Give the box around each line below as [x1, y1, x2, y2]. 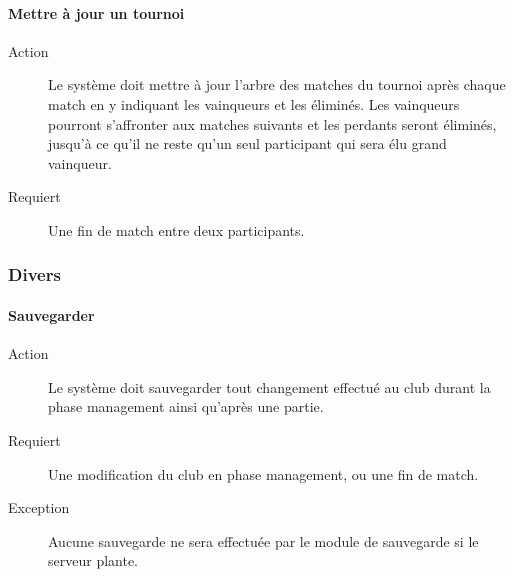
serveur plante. [48, 550, 139, 571]
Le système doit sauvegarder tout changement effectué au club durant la [48, 376, 491, 397]
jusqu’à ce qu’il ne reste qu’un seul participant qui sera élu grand [48, 133, 447, 154]
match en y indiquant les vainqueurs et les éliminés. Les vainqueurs [48, 93, 460, 114]
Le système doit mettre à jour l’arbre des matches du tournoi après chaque [48, 74, 506, 95]
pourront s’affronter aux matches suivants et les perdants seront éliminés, [48, 113, 497, 134]
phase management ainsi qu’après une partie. [48, 396, 324, 417]
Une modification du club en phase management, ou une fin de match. [48, 463, 479, 484]
